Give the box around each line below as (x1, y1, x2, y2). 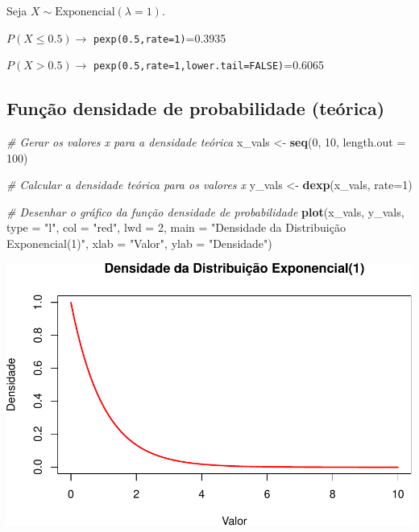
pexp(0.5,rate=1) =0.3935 (93, 29, 226, 46)
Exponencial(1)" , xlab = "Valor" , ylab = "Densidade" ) (6, 235, 272, 252)
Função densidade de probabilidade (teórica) (6, 96, 385, 121)
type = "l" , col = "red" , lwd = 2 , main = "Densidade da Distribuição (6, 219, 346, 236)
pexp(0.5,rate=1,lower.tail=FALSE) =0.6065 (93, 56, 325, 73)
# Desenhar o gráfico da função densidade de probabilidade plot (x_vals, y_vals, (6, 203, 404, 220)
